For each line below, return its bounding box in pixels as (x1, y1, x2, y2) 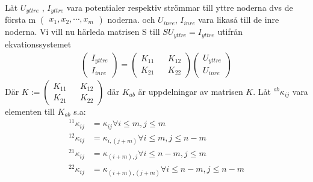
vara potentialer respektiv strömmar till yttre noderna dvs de (66, 1, 293, 13)
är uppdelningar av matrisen (138, 85, 243, 97)
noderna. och (107, 13, 155, 26)
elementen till (5, 105, 55, 117)
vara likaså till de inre (198, 13, 279, 26)
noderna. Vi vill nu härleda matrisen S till (5, 25, 160, 38)
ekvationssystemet (5, 37, 72, 50)
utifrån (217, 25, 243, 38)
